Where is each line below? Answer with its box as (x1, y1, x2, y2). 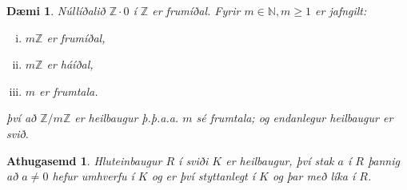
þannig (367, 152, 400, 168)
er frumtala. (39, 82, 98, 99)
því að (6, 109, 37, 126)
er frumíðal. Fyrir (152, 2, 241, 18)
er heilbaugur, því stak (225, 152, 334, 168)
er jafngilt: (315, 2, 367, 18)
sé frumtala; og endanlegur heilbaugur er (196, 109, 393, 126)
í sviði (178, 152, 209, 168)
